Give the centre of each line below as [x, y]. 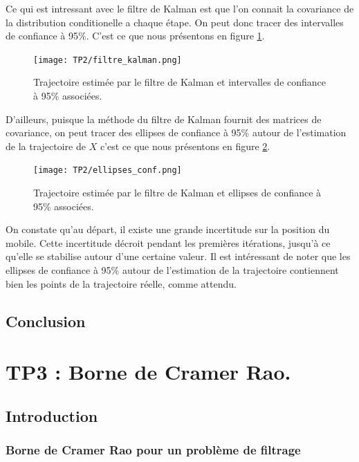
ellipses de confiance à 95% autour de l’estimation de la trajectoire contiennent [172, 270]
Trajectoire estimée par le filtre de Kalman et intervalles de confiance [180, 82]
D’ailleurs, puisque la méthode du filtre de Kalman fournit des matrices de [164, 119]
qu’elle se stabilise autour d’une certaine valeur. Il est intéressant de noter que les [178, 256]
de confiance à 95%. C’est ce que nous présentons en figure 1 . [135, 36]
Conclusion [46, 321]
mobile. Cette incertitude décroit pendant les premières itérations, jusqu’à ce [168, 242]
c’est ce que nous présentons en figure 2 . [185, 146]
